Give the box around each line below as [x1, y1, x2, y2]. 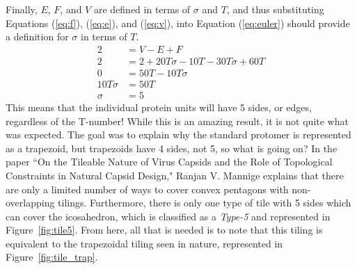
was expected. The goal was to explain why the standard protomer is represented [6, 127, 351, 142]
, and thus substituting [226, 2, 324, 16]
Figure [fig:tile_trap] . [6, 250, 98, 264]
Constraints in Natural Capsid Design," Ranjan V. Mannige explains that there [6, 168, 344, 182]
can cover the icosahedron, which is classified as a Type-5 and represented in [6, 209, 331, 223]
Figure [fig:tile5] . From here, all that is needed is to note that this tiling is [6, 222, 323, 237]
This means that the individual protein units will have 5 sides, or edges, [6, 99, 312, 114]
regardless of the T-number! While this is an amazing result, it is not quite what [6, 113, 349, 128]
